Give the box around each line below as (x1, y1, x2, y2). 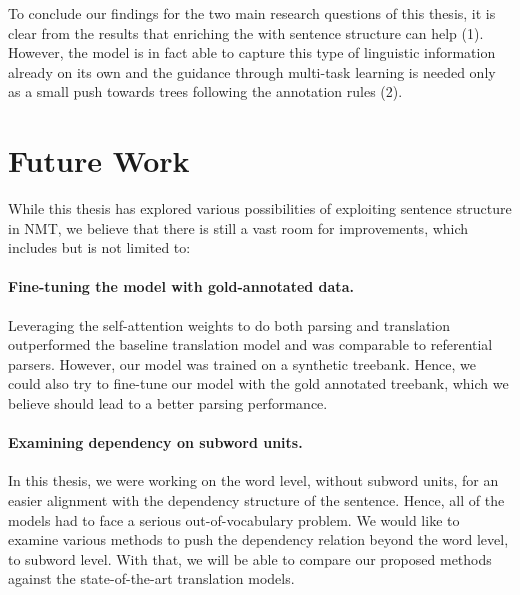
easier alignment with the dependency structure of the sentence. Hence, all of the (8, 490, 505, 511)
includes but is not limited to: (8, 237, 191, 258)
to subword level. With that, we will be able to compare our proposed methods (8, 548, 492, 569)
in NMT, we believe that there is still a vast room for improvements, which (8, 217, 469, 238)
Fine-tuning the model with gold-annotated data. (8, 276, 354, 297)
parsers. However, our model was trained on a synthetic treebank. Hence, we (8, 353, 476, 374)
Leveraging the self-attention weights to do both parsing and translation (8, 314, 451, 335)
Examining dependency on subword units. (8, 432, 303, 453)
